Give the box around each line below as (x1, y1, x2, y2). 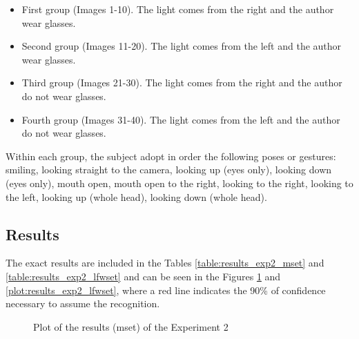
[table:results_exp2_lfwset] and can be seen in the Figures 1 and (6, 269, 281, 283)
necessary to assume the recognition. (6, 296, 160, 311)
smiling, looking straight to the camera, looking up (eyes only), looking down (6, 162, 332, 177)
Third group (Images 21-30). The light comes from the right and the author (21, 75, 342, 90)
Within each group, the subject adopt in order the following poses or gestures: (6, 148, 336, 163)
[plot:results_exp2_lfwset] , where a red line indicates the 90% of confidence (6, 282, 326, 297)
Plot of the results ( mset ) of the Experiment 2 (33, 319, 229, 333)
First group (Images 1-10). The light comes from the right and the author (21, 2, 334, 16)
